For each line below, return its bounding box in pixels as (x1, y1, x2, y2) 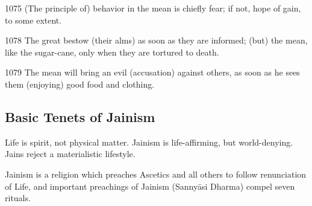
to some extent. (5, 13, 62, 26)
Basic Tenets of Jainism (5, 107, 155, 126)
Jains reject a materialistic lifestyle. (5, 147, 136, 160)
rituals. (5, 192, 31, 204)
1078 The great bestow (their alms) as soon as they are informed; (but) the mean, (5, 34, 308, 47)
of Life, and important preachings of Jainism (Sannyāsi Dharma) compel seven (5, 179, 295, 192)
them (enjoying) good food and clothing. (5, 77, 155, 90)
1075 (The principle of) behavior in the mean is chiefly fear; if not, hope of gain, (5, 2, 301, 14)
